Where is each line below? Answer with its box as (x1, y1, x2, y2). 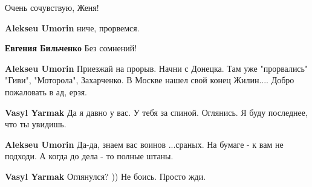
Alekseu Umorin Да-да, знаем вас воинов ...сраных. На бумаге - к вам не (5, 138, 284, 150)
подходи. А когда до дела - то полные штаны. (5, 150, 174, 162)
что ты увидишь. (5, 118, 67, 130)
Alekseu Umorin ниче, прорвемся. (5, 21, 140, 34)
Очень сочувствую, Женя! (5, 1, 99, 13)
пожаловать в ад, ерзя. (5, 85, 87, 98)
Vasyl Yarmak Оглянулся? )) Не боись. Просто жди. (5, 170, 206, 182)
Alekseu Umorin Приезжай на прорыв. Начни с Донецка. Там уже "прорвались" (5, 62, 308, 74)
